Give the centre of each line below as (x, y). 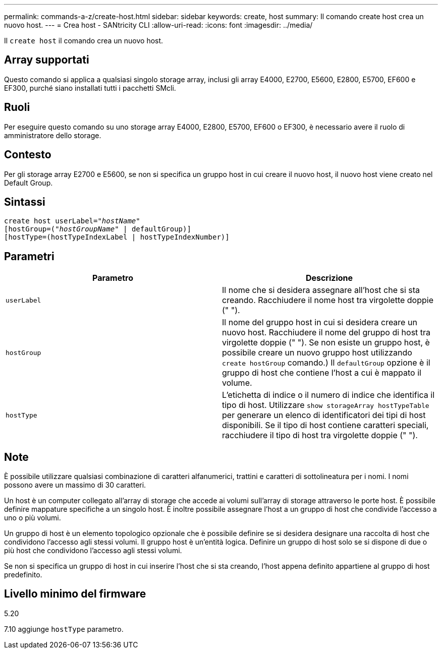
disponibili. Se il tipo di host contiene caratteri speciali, (325, 425)
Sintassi (25, 202)
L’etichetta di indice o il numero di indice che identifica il (328, 395)
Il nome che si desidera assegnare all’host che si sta (321, 290)
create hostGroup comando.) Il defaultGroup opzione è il (326, 363)
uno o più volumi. (33, 518)
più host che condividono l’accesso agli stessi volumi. (93, 551)
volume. (237, 383)
